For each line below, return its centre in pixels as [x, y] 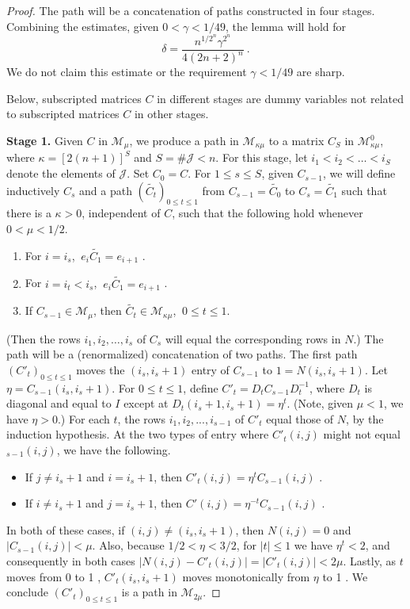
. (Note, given [320, 403]
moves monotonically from [246, 576]
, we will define [359, 173]
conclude [27, 592]
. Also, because [128, 545]
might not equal [362, 434]
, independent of [121, 213]
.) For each [84, 418]
